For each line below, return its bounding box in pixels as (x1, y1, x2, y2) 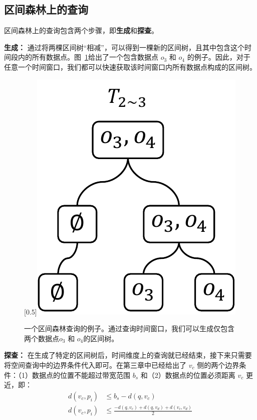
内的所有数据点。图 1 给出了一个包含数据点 (18, 52, 158, 62)
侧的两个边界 (197, 359, 239, 370)
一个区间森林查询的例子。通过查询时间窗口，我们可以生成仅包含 (24, 323, 234, 334)
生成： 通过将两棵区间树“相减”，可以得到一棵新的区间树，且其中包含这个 (4, 42, 244, 52)
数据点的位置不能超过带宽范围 (32, 369, 130, 380)
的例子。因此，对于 (187, 52, 250, 62)
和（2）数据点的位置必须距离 (140, 369, 235, 380)
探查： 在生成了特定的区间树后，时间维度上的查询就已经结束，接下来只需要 (4, 350, 252, 360)
